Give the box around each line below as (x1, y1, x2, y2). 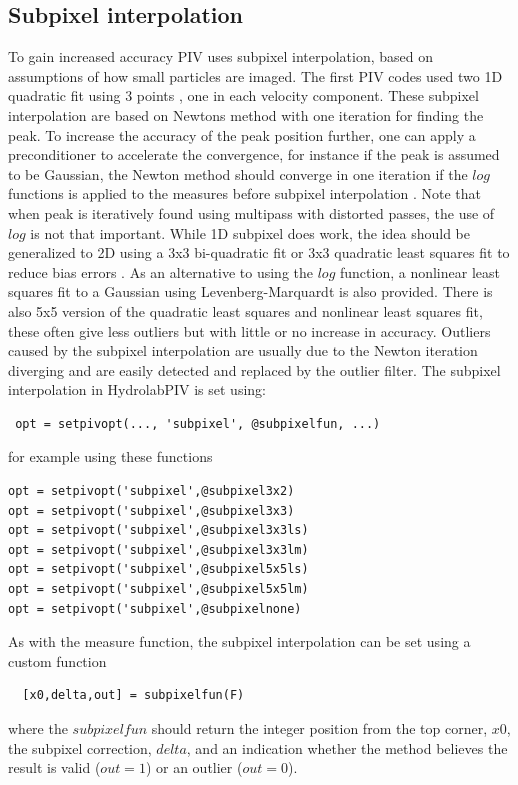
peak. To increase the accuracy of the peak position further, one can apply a (8, 124, 476, 145)
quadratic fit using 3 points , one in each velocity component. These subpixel (8, 85, 479, 106)
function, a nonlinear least (339, 261, 500, 282)
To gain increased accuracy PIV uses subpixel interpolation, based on (8, 46, 433, 67)
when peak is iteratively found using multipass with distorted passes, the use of (8, 202, 495, 223)
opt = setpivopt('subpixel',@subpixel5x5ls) (8, 562, 309, 577)
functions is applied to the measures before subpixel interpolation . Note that (8, 183, 482, 204)
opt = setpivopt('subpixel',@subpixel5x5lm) (8, 582, 309, 597)
